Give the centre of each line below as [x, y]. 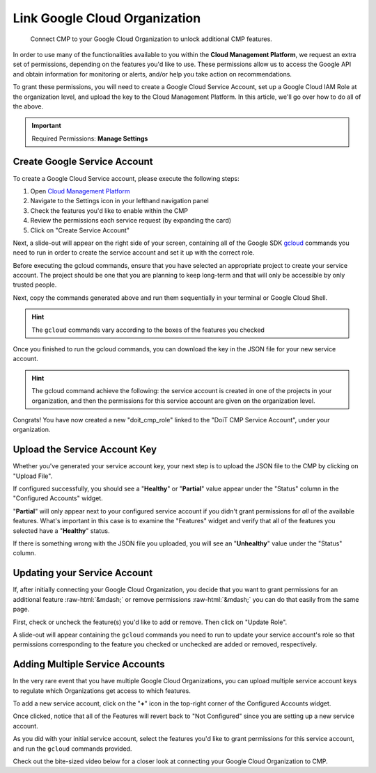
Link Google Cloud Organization [107, 18]
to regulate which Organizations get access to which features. [102, 691]
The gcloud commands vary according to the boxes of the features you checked [148, 330]
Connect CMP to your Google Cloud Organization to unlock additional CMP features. [151, 39]
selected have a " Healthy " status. [61, 531]
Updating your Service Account [83, 573]
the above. [28, 106]
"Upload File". [33, 476]
